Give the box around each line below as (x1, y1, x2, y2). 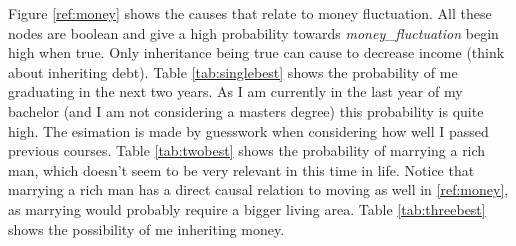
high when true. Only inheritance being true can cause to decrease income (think (8, 42, 505, 63)
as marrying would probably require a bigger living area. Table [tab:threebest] (8, 198, 486, 219)
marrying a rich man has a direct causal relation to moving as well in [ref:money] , (8, 179, 509, 200)
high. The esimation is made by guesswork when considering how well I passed (8, 120, 489, 141)
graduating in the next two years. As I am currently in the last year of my (8, 81, 463, 102)
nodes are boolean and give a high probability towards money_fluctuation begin (8, 22, 499, 43)
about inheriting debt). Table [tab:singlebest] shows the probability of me (8, 61, 458, 82)
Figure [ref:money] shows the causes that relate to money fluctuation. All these (8, 3, 492, 23)
